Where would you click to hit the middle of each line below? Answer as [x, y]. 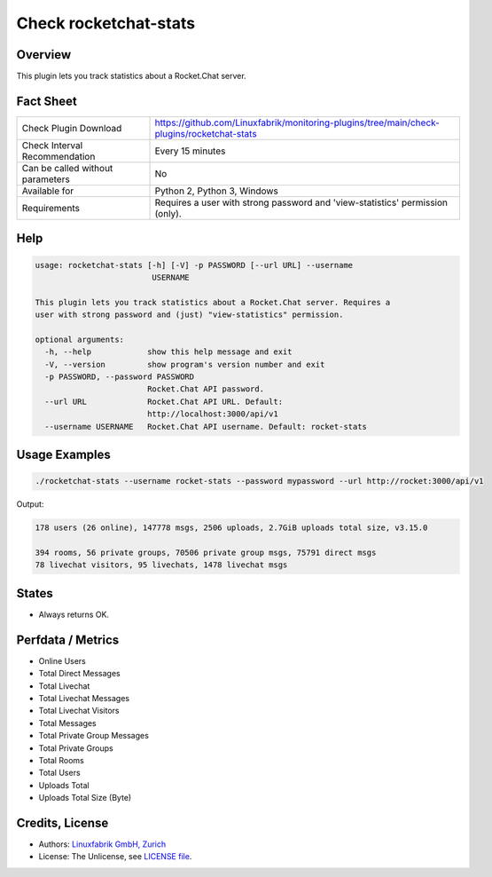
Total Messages [67, 723]
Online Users [62, 660]
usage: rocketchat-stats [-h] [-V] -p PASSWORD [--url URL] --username [194, 265]
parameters [46, 179]
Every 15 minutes [190, 151]
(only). [168, 213]
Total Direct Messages [79, 674]
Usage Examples [63, 455]
